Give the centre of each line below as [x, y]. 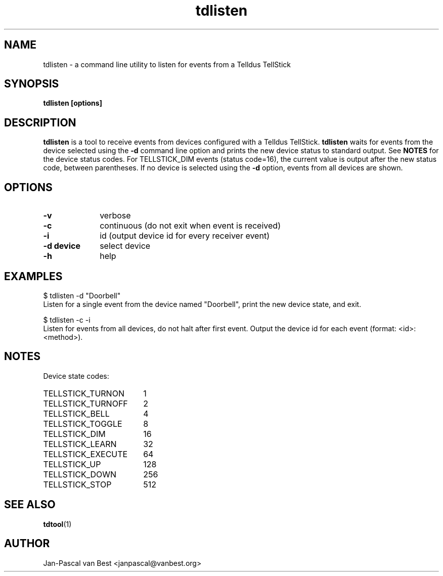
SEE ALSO [30, 505]
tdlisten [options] [73, 103]
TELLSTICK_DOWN [80, 474]
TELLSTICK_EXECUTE [85, 454]
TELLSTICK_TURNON [84, 393]
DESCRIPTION [40, 122]
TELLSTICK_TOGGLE [83, 424]
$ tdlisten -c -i [67, 320]
